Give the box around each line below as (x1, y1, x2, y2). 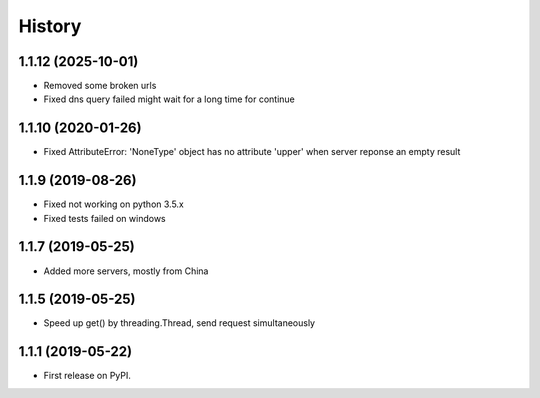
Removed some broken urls (43, 80, 157, 92)
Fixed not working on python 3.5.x (43, 198, 185, 210)
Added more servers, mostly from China (43, 265, 209, 277)
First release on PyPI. (43, 370, 132, 382)
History (18, 15, 82, 37)
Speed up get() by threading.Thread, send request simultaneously (43, 317, 315, 329)
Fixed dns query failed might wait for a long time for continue (43, 93, 295, 105)
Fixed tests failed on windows (43, 212, 166, 224)
